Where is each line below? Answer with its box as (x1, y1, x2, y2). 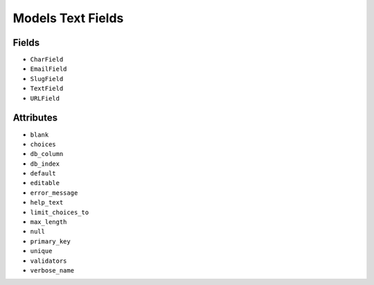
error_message (30, 189, 78, 197)
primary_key (30, 237, 71, 245)
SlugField (30, 75, 64, 83)
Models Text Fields (12, 10, 124, 26)
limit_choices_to (30, 208, 89, 216)
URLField (30, 94, 60, 102)
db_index (30, 159, 60, 168)
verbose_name (30, 267, 75, 274)
